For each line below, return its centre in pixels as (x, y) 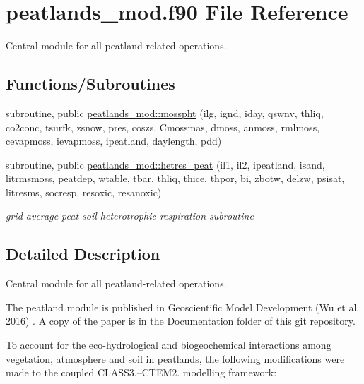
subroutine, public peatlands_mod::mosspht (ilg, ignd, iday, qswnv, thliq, (165, 113)
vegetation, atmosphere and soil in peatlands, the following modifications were (175, 358)
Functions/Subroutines (90, 84)
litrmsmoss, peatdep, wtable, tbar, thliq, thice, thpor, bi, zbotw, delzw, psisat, (175, 178)
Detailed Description (83, 254)
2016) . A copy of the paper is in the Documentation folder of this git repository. (181, 321)
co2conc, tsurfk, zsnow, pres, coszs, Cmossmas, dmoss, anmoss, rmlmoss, (163, 127)
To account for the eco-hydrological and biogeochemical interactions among (169, 345)
